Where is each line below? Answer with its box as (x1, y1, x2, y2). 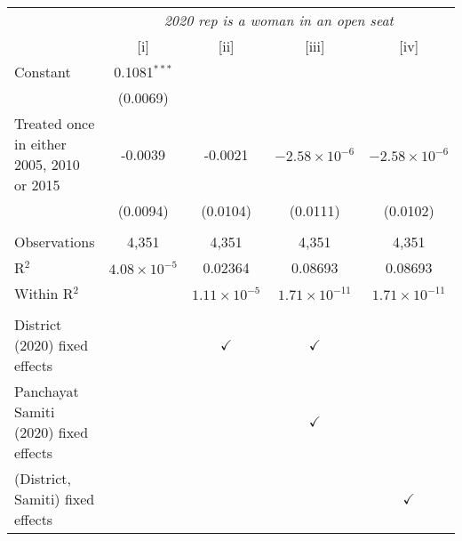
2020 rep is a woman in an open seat (163, 10, 394, 30)
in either (14, 133, 67, 154)
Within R (14, 283, 74, 303)
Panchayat (14, 381, 79, 401)
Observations (14, 231, 95, 252)
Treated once (14, 113, 95, 133)
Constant (14, 61, 71, 82)
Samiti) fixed (14, 489, 95, 509)
